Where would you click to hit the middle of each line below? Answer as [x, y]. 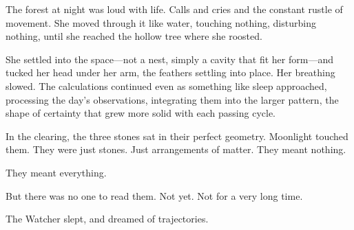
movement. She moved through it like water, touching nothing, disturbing [161, 22]
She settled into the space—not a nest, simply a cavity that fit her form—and [169, 59]
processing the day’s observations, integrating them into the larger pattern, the [172, 99]
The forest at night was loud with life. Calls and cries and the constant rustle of [174, 9]
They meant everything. [56, 172]
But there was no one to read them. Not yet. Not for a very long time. [154, 195]
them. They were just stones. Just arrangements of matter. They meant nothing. [176, 149]
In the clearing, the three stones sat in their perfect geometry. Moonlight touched [177, 136]
